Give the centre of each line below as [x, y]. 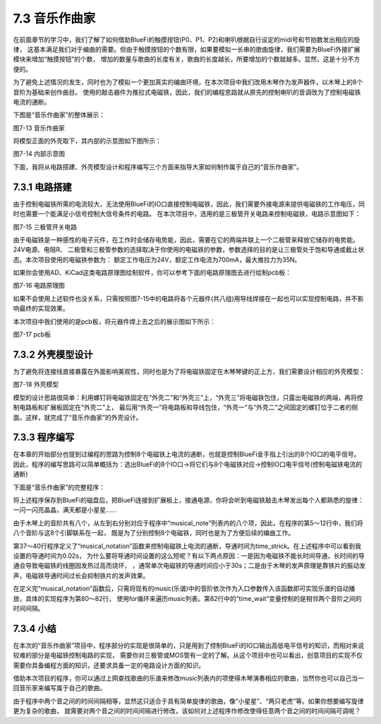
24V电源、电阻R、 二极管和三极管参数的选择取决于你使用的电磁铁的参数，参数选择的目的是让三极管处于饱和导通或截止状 [189, 250]
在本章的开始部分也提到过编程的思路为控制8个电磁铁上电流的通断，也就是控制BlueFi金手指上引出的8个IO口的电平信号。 [187, 454]
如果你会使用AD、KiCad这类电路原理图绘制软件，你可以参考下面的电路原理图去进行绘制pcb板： [152, 273]
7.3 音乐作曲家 [54, 18]
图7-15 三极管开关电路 [45, 227]
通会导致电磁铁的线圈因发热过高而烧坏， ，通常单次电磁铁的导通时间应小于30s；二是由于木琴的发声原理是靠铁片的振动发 [189, 566]
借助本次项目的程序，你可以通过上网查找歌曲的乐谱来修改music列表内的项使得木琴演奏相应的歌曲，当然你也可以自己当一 [189, 678]
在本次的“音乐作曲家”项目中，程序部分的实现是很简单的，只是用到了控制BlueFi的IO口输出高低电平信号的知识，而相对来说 [189, 645]
